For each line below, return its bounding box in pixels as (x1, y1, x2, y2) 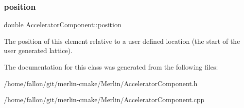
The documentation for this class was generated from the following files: (4, 62, 218, 72)
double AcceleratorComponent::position (4, 19, 122, 30)
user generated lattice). (4, 45, 72, 55)
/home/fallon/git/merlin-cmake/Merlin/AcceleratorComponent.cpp (4, 94, 205, 105)
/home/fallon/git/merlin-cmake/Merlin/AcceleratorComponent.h (4, 78, 198, 88)
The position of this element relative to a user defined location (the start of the (4, 36, 240, 46)
